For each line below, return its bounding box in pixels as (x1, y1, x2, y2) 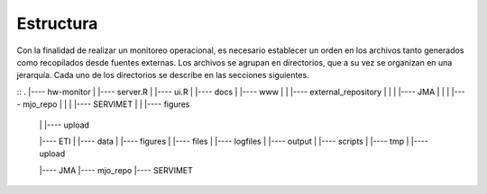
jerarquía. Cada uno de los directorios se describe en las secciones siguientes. (16, 70, 310, 81)
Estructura (16, 13, 98, 33)
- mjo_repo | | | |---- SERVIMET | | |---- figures (16, 99, 190, 110)
